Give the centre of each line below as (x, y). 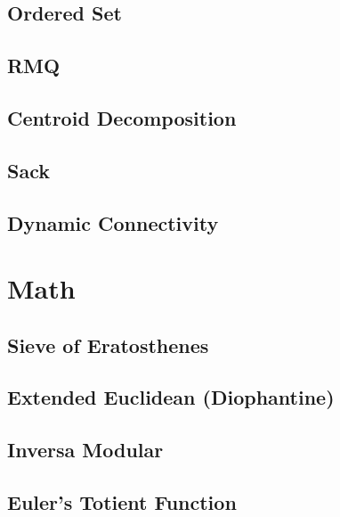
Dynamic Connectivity (113, 222)
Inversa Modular (85, 450)
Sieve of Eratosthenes (108, 345)
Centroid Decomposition (122, 117)
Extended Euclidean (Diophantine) (171, 397)
